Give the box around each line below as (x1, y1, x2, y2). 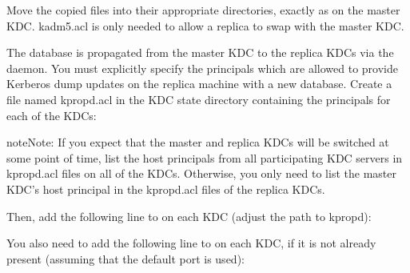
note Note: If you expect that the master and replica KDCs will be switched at (6, 134, 389, 151)
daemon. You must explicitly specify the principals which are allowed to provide (6, 59, 398, 76)
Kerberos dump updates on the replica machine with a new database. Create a (6, 75, 392, 92)
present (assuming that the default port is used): (6, 250, 245, 267)
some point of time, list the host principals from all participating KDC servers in (6, 149, 403, 166)
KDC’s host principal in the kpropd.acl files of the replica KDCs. (6, 180, 325, 197)
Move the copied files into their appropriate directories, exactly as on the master (6, 2, 400, 18)
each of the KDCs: (6, 106, 97, 123)
